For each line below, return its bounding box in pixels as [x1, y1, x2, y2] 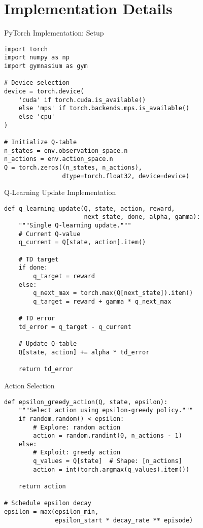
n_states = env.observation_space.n [4, 147, 128, 154]
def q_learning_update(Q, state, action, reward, [4, 205, 175, 212]
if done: [18, 264, 48, 272]
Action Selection [4, 380, 55, 390]
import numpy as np [4, 54, 70, 61]
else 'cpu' [18, 113, 55, 120]
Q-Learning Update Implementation [4, 187, 116, 197]
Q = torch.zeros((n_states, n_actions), [4, 163, 143, 171]
